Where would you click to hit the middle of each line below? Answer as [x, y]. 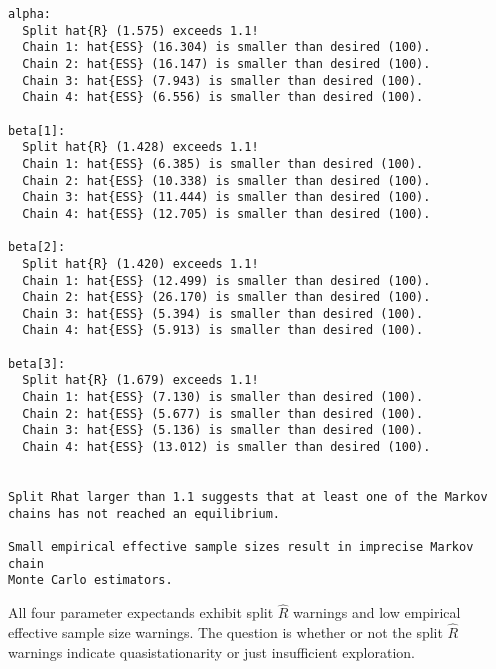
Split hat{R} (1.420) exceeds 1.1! [140, 263]
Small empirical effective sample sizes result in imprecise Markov [241, 547]
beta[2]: [37, 247]
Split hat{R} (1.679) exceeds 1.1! [140, 380]
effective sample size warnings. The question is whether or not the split [225, 632]
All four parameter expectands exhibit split [141, 612]
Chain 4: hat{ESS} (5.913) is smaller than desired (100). [223, 330]
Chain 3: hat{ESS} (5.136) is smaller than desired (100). [223, 430]
